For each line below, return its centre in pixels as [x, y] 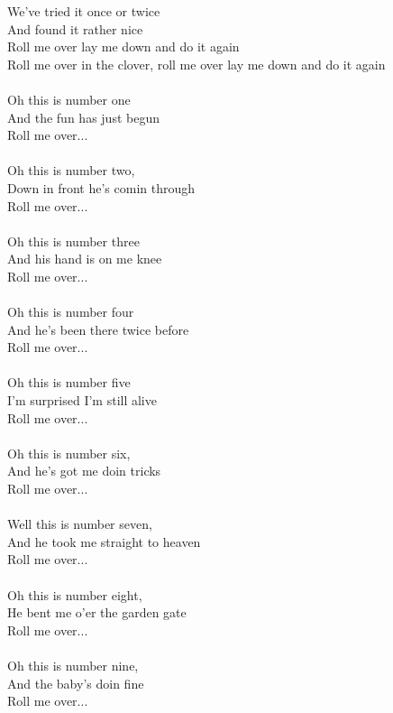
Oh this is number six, [69, 453]
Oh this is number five [69, 382]
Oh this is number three [73, 241]
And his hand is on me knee [85, 259]
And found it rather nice [75, 28]
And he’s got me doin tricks [84, 471]
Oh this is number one [69, 99]
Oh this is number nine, [73, 665]
